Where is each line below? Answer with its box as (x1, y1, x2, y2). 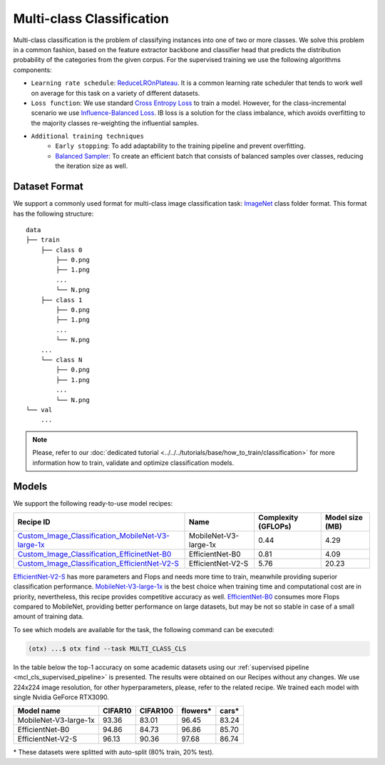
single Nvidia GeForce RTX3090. (13, 693, 110, 701)
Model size (324, 512, 363, 522)
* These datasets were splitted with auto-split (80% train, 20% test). (13, 748, 214, 756)
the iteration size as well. (55, 161, 128, 171)
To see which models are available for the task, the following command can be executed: (13, 625, 274, 634)
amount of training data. (13, 612, 84, 621)
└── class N (40, 356, 83, 364)
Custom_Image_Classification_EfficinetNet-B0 (17, 549, 172, 559)
